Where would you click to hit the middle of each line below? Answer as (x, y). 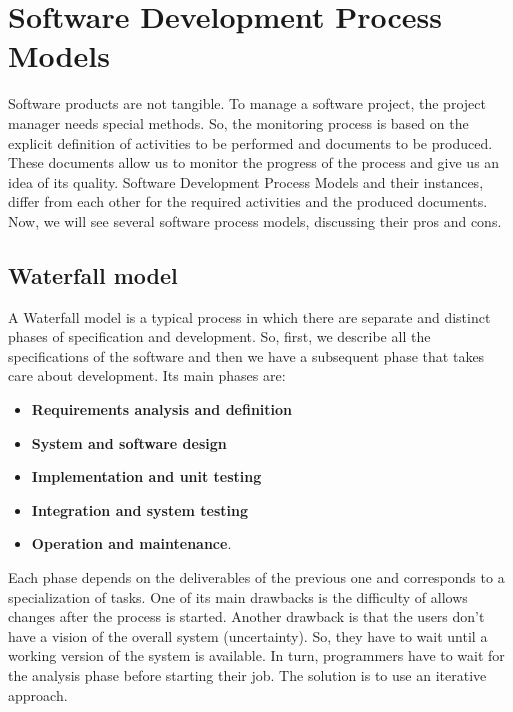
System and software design (129, 442)
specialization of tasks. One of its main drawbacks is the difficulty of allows (238, 596)
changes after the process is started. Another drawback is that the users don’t (246, 616)
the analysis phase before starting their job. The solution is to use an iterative (247, 674)
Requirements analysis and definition (162, 409)
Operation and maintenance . (131, 543)
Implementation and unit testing (146, 476)
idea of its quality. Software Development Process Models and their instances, (246, 181)
